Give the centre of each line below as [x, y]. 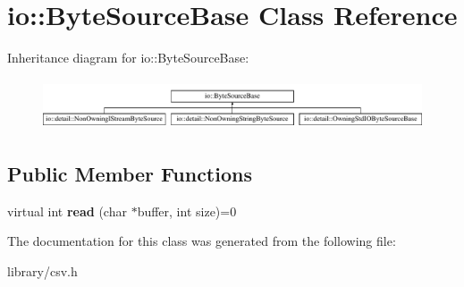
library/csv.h [42, 271]
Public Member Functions [130, 174]
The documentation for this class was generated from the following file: [202, 241]
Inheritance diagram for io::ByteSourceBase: [128, 58]
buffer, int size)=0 [187, 211]
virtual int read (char [67, 211]
